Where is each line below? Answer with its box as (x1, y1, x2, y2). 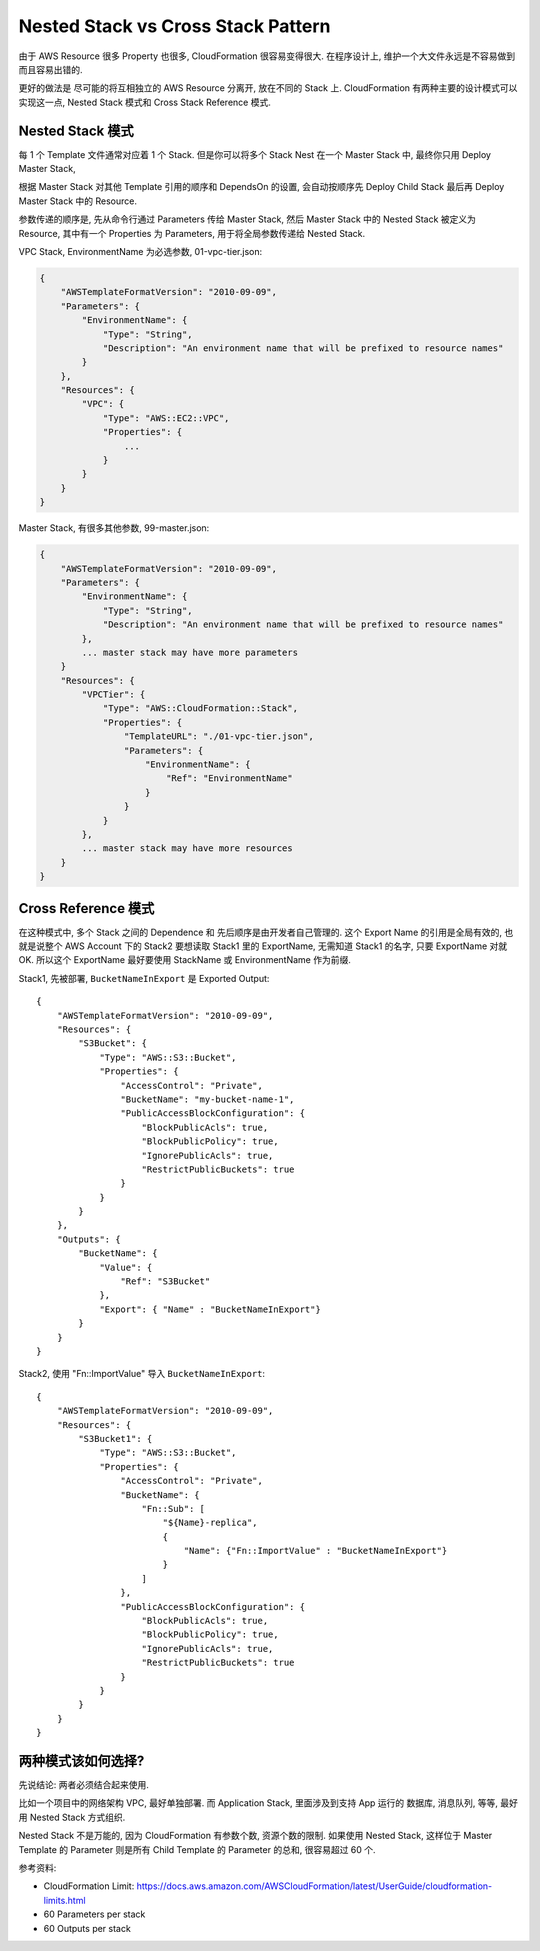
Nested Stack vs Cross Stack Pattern (18, 15, 331, 37)
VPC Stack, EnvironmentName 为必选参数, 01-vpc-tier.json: (18, 245, 263, 257)
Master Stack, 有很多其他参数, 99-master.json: (18, 522, 210, 534)
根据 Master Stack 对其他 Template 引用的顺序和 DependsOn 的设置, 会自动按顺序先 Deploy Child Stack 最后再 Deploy (18, 181, 505, 193)
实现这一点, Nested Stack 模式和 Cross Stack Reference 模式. (18, 96, 272, 108)
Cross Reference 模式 (18, 900, 155, 917)
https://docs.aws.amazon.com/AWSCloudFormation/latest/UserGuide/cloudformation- (136, 1880, 493, 1892)
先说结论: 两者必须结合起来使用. (18, 1779, 150, 1791)
